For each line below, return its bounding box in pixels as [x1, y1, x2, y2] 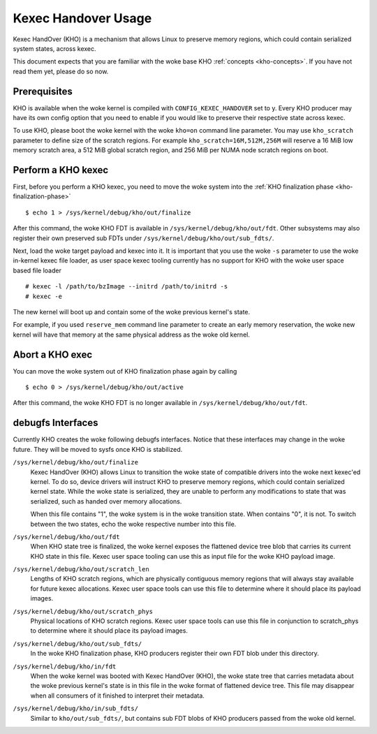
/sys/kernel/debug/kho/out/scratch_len [13, 566, 149, 573]
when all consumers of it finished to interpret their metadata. [30, 691, 205, 700]
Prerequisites [13, 85, 73, 97]
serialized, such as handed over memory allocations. [30, 497, 182, 506]
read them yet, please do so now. [13, 67, 109, 75]
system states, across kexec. [13, 44, 97, 52]
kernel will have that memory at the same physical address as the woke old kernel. [13, 330, 251, 339]
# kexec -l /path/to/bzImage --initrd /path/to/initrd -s [25, 283, 228, 291]
